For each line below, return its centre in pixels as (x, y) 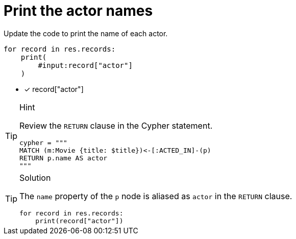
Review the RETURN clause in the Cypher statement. (116, 125)
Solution (35, 177)
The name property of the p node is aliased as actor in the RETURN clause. (156, 196)
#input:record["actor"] (85, 65)
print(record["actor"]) (79, 221)
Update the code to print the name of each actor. (86, 33)
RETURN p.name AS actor (64, 158)
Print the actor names (78, 11)
